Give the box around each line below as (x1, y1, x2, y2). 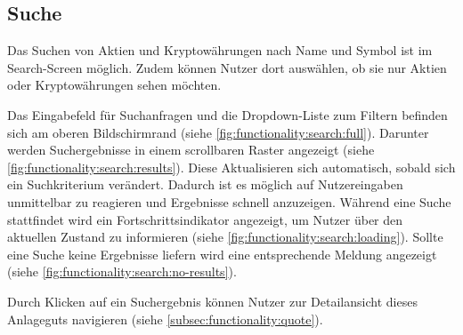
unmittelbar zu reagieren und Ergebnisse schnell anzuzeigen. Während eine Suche (7, 192, 451, 211)
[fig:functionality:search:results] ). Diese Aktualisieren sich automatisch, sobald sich (7, 157, 456, 176)
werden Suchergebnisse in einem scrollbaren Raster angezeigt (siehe (7, 140, 375, 159)
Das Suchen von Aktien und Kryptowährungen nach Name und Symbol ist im (7, 41, 433, 60)
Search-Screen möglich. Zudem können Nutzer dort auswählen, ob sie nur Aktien (7, 58, 447, 76)
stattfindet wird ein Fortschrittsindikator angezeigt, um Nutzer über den (7, 210, 403, 228)
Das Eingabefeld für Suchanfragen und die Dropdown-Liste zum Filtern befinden (7, 105, 448, 124)
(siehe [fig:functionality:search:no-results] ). (7, 262, 237, 281)
